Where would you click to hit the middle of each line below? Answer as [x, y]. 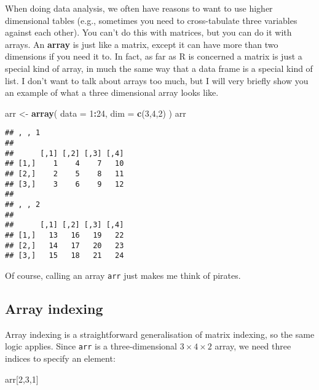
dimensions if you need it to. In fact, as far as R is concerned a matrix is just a [154, 56]
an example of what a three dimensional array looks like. [112, 92]
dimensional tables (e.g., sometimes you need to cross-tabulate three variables [151, 20]
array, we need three [253, 346]
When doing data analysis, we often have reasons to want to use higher [139, 8]
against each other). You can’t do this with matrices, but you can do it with [148, 32]
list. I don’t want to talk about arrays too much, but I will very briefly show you [157, 80]
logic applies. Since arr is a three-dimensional [91, 346]
